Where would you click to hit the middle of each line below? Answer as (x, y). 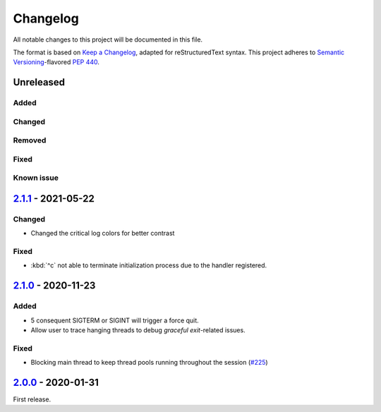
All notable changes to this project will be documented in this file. (108, 40)
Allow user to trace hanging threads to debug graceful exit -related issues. (138, 330)
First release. (32, 399)
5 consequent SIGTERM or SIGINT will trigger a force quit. (115, 320)
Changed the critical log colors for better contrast (103, 234)
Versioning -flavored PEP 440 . (56, 62)
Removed (30, 140)
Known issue (36, 178)
